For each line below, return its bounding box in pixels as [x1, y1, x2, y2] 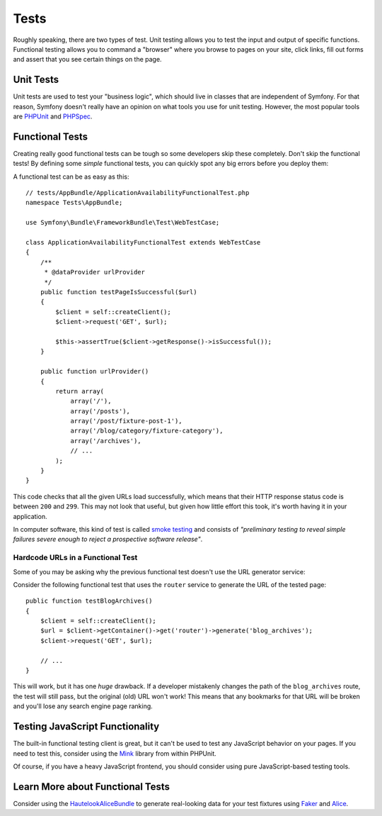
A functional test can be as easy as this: [13, 172, 129, 181]
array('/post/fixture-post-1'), [70, 417, 183, 425]
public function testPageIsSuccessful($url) [40, 288, 197, 296]
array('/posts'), [70, 407, 131, 415]
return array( [55, 387, 105, 395]
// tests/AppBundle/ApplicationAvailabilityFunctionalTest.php [25, 189, 250, 197]
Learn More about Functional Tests [13, 781, 170, 793]
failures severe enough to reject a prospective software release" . [13, 535, 203, 544]
